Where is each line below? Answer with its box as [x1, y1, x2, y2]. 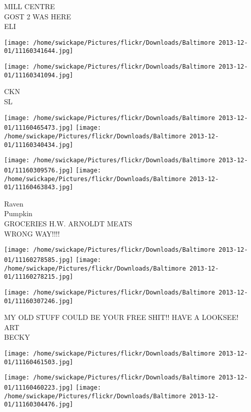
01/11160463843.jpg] [4, 184, 74, 191]
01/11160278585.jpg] [4, 256, 74, 263]
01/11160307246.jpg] [4, 297, 74, 305]
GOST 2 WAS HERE [4, 11, 71, 21]
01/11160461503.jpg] [4, 358, 74, 366]
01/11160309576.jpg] [4, 166, 74, 174]
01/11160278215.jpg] [4, 273, 74, 281]
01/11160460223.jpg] [4, 384, 74, 391]
